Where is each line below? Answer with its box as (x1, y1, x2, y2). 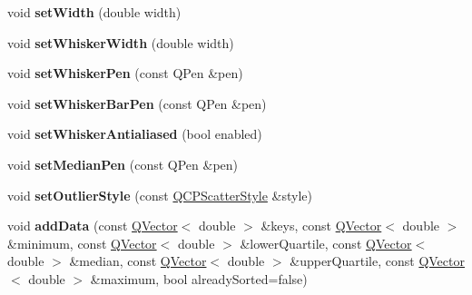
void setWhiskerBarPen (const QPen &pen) (7, 93, 267, 113)
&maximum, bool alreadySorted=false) (90, 269, 308, 288)
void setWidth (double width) (7, 3, 182, 21)
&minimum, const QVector (7, 233, 157, 252)
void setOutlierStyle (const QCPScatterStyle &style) (7, 185, 312, 204)
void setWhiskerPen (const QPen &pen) (7, 64, 243, 83)
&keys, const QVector (261, 216, 382, 235)
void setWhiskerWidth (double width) (7, 33, 234, 52)
